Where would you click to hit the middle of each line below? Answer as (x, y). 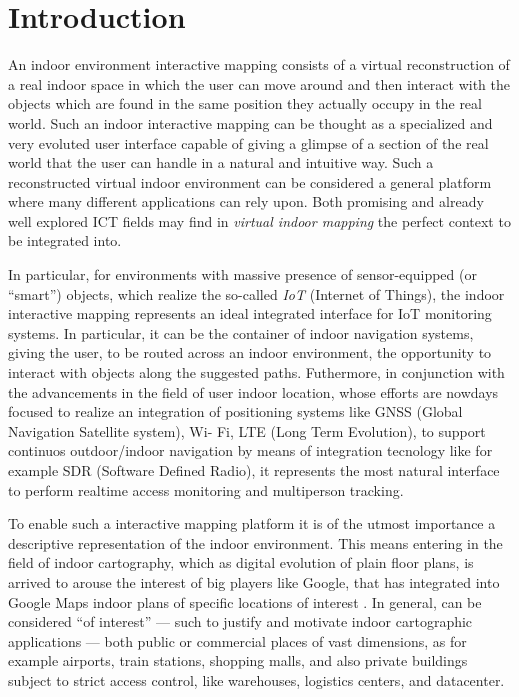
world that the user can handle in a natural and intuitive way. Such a (221, 162)
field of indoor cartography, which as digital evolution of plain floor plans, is (241, 562)
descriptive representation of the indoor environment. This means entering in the (255, 542)
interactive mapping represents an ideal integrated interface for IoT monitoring (250, 313)
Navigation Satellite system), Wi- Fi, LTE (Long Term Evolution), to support (247, 430)
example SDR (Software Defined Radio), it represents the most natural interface (254, 470)
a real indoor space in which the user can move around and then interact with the (259, 83)
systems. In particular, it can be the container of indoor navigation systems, (241, 332)
